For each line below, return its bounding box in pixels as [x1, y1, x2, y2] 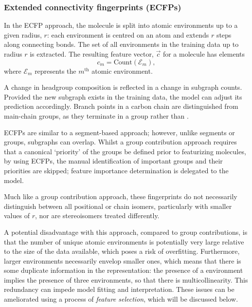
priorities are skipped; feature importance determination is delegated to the [4, 165, 229, 175]
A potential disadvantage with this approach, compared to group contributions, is [4, 226, 248, 237]
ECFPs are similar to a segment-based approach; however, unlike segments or [4, 127, 235, 137]
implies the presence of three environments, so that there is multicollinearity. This [4, 274, 248, 285]
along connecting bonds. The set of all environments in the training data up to [4, 39, 239, 49]
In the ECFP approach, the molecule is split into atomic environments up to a [4, 20, 238, 30]
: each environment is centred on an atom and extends [47, 29, 209, 40]
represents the [35, 65, 76, 76]
